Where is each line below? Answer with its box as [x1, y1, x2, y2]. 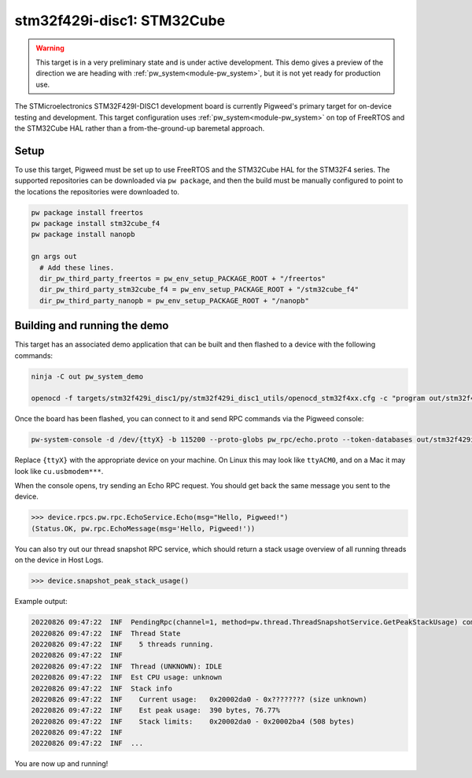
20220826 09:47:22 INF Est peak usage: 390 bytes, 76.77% [31, 706, 281, 715]
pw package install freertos [31, 208, 144, 217]
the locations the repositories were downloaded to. [14, 187, 180, 196]
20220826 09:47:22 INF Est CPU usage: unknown [31, 673, 223, 682]
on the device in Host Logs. [14, 555, 104, 565]
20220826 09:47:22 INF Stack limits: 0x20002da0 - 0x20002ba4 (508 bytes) [31, 717, 356, 726]
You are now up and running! [14, 759, 109, 769]
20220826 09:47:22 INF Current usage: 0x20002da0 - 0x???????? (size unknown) [31, 695, 367, 704]
